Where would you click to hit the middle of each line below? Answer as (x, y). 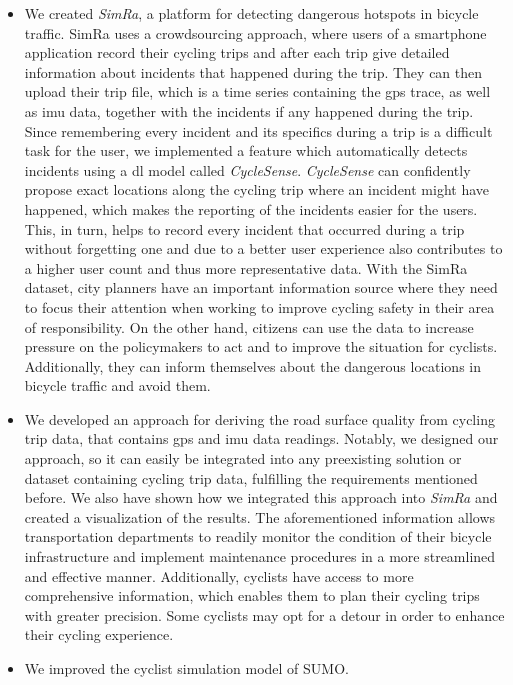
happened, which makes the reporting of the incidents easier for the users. (251, 208)
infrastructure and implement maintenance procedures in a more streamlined (260, 556)
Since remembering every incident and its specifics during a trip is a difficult (258, 130)
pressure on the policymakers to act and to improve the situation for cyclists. (261, 346)
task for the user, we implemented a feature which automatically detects (246, 150)
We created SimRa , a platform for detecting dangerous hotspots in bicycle (251, 13)
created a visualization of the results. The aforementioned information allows (260, 516)
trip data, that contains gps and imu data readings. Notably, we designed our (261, 438)
